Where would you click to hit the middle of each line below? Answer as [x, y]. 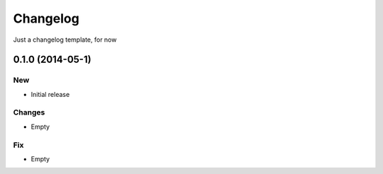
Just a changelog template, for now [65, 40]
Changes [29, 112]
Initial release [50, 94]
